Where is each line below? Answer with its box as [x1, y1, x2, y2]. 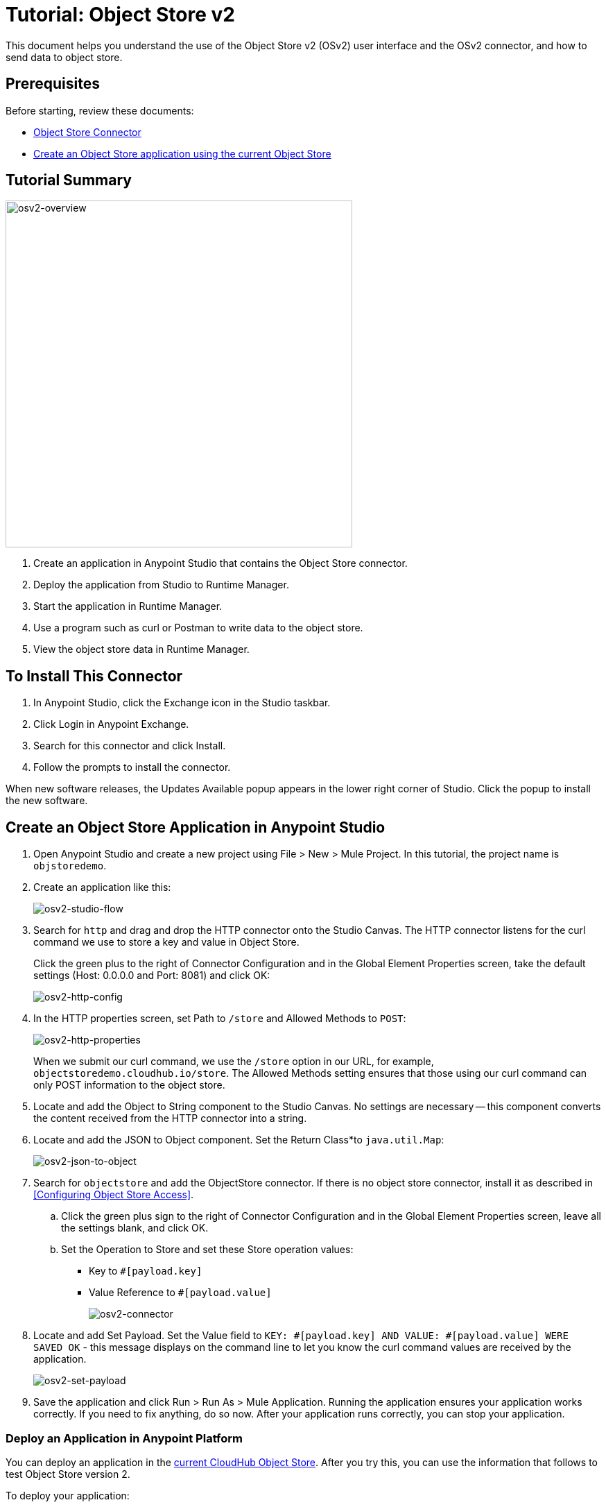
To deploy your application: [6, 1489, 130, 1501]
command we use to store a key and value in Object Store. [33, 936, 300, 948]
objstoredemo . [33, 860, 107, 872]
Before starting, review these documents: [6, 104, 194, 117]
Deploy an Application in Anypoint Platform [6, 1431, 243, 1445]
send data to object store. [6, 51, 123, 63]
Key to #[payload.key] [89, 1265, 202, 1277]
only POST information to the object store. [33, 1079, 225, 1091]
